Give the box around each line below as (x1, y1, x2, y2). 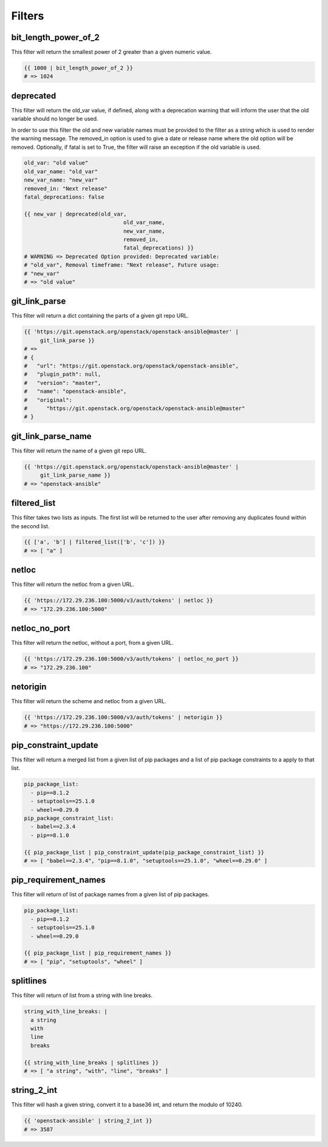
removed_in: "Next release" (24, 185, 108, 192)
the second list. (11, 522, 50, 529)
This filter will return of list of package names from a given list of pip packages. (11, 891, 210, 898)
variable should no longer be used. (11, 115, 98, 123)
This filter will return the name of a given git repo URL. (11, 447, 147, 454)
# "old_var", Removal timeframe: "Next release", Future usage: (24, 262, 220, 268)
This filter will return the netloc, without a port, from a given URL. (11, 639, 174, 647)
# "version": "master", (24, 379, 101, 386)
